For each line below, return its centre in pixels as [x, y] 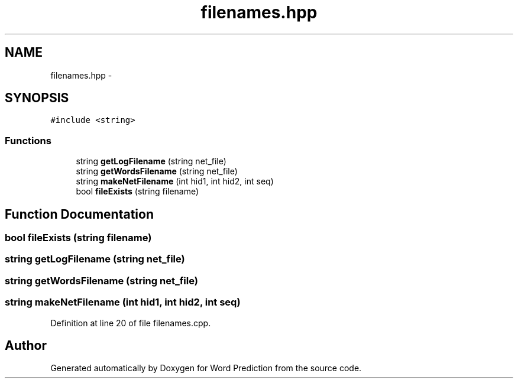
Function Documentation [79, 214]
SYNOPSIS [37, 98]
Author [26, 345]
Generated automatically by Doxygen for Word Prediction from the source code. [206, 368]
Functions [28, 140]
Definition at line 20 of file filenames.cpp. [131, 323]
